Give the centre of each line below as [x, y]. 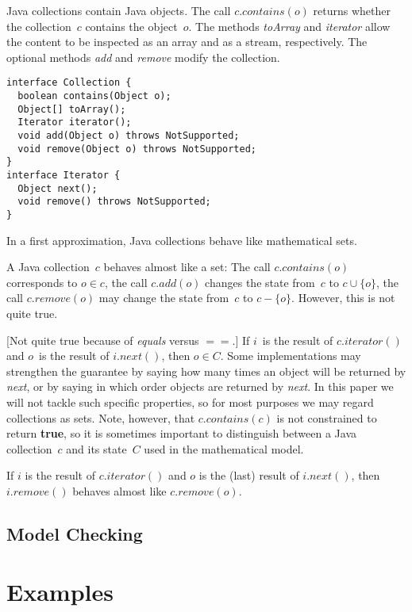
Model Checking [75, 533]
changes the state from [260, 282]
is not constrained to [327, 417]
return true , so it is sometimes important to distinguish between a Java [182, 433]
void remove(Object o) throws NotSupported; [137, 149]
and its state [96, 448]
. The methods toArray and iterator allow [289, 26]
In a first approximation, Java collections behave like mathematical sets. [182, 240]
